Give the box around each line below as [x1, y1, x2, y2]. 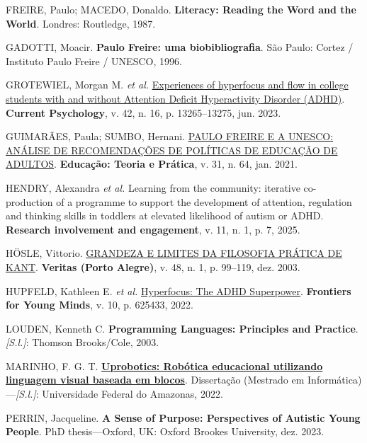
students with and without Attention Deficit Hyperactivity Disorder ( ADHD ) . [6, 91, 345, 105]
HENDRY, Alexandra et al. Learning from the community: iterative [6, 180, 300, 195]
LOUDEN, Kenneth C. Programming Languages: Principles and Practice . [6, 321, 358, 335]
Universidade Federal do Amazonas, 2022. [42, 386, 223, 401]
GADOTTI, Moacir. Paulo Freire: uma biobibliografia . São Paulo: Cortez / [6, 40, 354, 54]
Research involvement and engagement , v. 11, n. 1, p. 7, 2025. [6, 221, 300, 236]
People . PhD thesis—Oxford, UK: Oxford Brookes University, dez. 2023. [6, 424, 324, 439]
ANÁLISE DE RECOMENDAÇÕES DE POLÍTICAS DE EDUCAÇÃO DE [6, 142, 338, 157]
